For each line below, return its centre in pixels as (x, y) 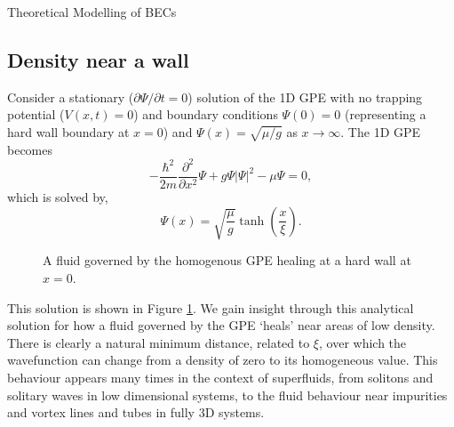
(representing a (385, 114)
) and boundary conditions (206, 114)
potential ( (36, 114)
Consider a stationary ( (71, 97)
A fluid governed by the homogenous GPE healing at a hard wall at (227, 260)
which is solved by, (58, 196)
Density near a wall (98, 59)
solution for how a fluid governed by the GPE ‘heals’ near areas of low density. (221, 325)
